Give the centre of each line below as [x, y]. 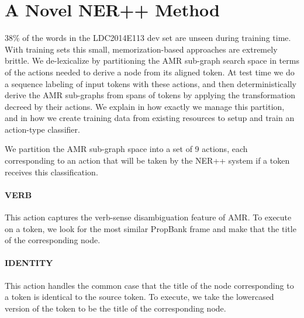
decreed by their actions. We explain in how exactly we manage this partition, [145, 106]
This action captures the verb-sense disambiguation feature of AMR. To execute [148, 217]
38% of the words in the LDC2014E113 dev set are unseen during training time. [148, 38]
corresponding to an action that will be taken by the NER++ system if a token [147, 160]
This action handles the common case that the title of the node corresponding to [149, 285]
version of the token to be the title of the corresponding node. [115, 308]
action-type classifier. [42, 129]
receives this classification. [51, 172]
